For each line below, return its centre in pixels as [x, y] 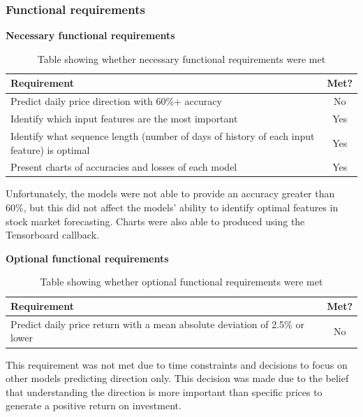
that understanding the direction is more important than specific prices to [164, 391]
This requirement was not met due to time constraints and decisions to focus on [177, 364]
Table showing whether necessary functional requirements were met [181, 58]
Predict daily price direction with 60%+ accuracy [116, 101]
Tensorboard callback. [52, 235]
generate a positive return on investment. [94, 405]
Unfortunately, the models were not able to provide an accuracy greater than [170, 193]
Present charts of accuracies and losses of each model [124, 167]
